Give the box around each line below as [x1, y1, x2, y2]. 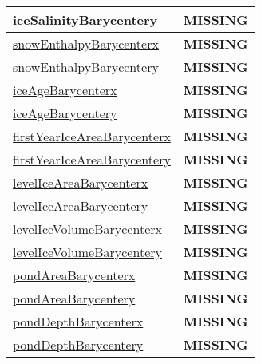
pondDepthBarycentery [13, 335, 144, 354]
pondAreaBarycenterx [13, 266, 136, 284]
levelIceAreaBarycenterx [13, 173, 148, 192]
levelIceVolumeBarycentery [13, 243, 162, 261]
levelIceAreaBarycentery [13, 196, 148, 215]
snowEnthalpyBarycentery [13, 57, 159, 76]
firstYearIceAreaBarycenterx [13, 127, 171, 145]
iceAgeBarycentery [13, 104, 117, 122]
